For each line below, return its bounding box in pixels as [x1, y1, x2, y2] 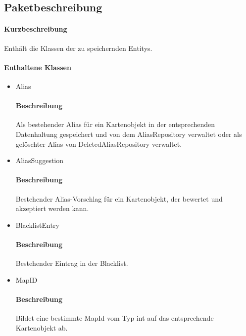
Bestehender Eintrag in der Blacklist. [15, 258, 128, 268]
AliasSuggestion [15, 155, 64, 166]
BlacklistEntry [15, 219, 59, 230]
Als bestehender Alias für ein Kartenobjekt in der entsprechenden [15, 119, 215, 129]
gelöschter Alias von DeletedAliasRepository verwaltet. [15, 138, 182, 149]
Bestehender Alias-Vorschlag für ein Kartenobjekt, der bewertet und [15, 193, 223, 204]
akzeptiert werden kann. [15, 203, 89, 213]
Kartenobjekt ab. [15, 322, 68, 333]
